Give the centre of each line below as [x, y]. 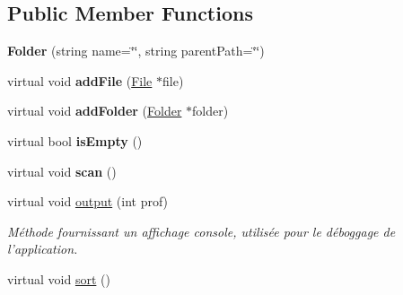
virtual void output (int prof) [88, 201]
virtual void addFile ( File [80, 80]
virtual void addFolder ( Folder [95, 111]
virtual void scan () [62, 171]
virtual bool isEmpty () [75, 140]
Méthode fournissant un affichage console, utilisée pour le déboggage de [201, 231]
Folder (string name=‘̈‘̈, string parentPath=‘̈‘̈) [136, 51]
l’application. [43, 249]
